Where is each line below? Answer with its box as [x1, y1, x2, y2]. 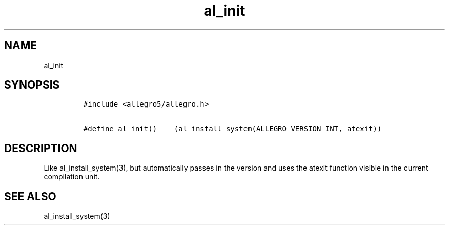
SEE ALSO [4, 190, 56, 203]
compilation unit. [44, 172, 100, 181]
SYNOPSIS [4, 78, 60, 92]
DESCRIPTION [4, 141, 77, 155]
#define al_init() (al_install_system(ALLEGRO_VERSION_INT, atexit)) [83, 124, 382, 133]
